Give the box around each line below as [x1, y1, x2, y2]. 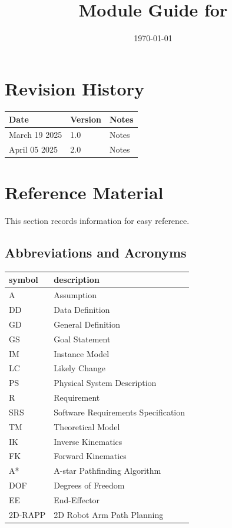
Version [70, 113, 101, 126]
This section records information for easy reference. [5, 214, 190, 227]
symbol [9, 273, 38, 286]
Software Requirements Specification [54, 405, 185, 418]
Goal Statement [54, 332, 111, 345]
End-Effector [54, 494, 100, 506]
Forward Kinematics [54, 450, 127, 462]
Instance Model [54, 347, 110, 359]
